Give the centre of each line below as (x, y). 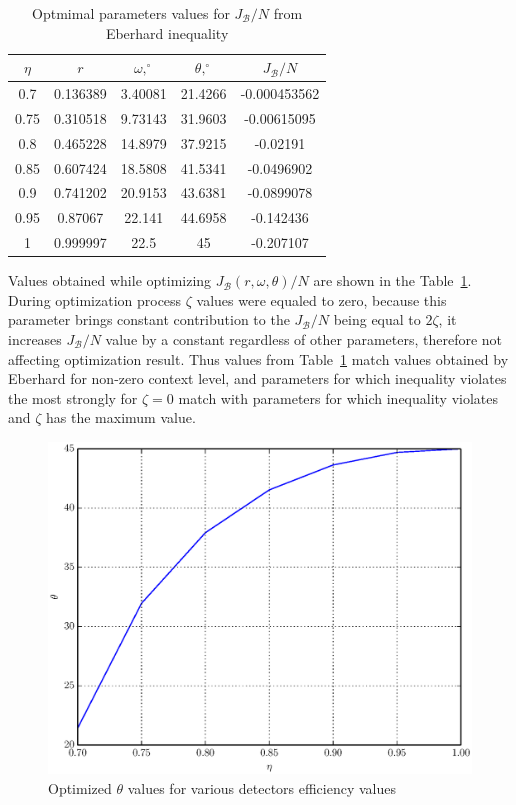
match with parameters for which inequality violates (338, 397)
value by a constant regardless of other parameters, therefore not (304, 338)
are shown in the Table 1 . (392, 280)
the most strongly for (73, 397)
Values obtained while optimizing (110, 280)
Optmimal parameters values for (131, 13)
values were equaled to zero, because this (321, 299)
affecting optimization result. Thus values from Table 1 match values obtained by (258, 358)
